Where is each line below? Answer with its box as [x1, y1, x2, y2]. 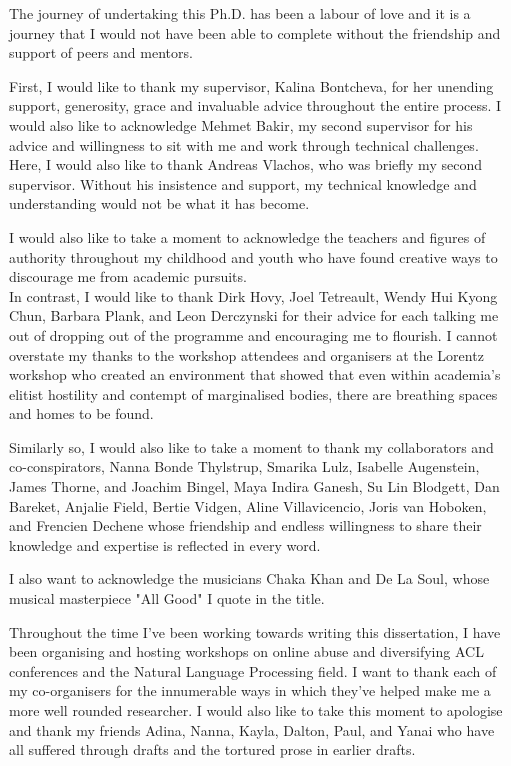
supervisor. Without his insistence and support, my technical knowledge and [9, 173, 477, 194]
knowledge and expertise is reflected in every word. [9, 534, 321, 555]
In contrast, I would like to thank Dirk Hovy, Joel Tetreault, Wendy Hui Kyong [9, 285, 498, 306]
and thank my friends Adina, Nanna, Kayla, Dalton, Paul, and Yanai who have [9, 719, 495, 740]
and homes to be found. [9, 403, 154, 424]
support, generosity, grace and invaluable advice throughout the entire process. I [9, 95, 502, 116]
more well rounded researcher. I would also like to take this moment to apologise [9, 700, 503, 720]
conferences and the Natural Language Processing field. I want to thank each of [9, 660, 497, 681]
